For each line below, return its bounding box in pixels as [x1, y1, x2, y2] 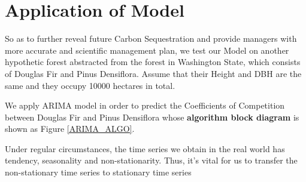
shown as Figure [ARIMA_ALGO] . [5, 122, 135, 135]
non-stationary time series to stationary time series [5, 166, 192, 178]
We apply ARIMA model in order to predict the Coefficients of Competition [5, 99, 285, 112]
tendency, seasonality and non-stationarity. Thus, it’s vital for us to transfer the [5, 154, 298, 166]
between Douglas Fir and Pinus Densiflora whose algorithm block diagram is [5, 110, 299, 123]
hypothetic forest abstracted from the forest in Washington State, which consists [5, 55, 301, 68]
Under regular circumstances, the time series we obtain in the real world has [5, 142, 285, 155]
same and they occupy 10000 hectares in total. [5, 79, 175, 91]
